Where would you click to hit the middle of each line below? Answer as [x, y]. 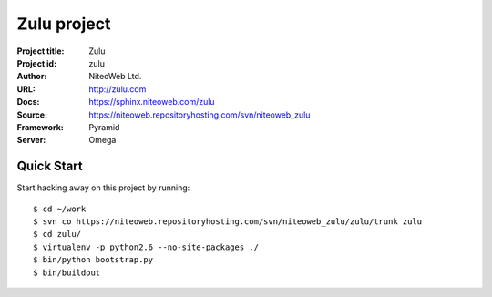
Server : [31, 140]
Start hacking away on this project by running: [103, 188]
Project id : [37, 63]
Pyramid [104, 127]
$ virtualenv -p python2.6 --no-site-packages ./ [146, 247]
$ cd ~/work [60, 209]
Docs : [28, 102]
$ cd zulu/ [57, 234]
